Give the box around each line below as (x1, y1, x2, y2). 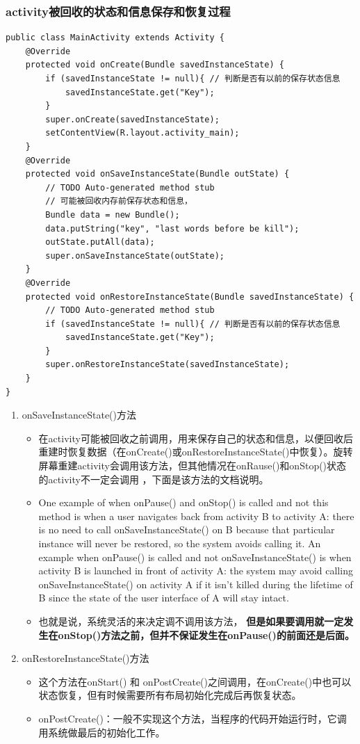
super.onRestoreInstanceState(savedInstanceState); (45, 359, 290, 370)
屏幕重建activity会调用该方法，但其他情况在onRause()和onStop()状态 (38, 458, 347, 473)
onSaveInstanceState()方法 (22, 407, 136, 422)
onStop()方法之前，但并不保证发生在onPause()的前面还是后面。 (58, 627, 354, 642)
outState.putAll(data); (45, 237, 155, 248)
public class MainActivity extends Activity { (6, 33, 224, 43)
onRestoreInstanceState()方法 (22, 651, 149, 665)
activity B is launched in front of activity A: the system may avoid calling (38, 563, 353, 578)
